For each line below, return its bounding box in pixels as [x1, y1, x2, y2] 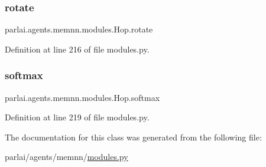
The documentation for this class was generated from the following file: [5, 130, 262, 143]
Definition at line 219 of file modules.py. [5, 111, 150, 123]
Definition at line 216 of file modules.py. [5, 42, 150, 55]
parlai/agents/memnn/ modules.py [5, 150, 128, 163]
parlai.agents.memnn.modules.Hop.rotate [5, 23, 153, 35]
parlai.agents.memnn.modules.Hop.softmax [5, 91, 160, 103]
